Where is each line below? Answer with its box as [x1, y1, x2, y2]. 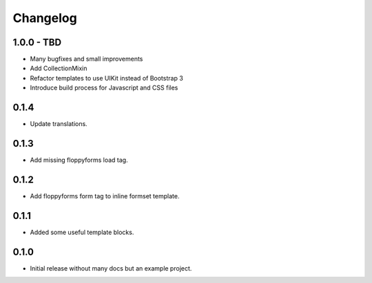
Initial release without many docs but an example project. [30, 264, 192, 272]
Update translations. [30, 120, 87, 128]
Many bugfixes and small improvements [30, 55, 143, 63]
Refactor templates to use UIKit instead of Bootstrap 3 [30, 74, 184, 82]
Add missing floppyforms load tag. [30, 156, 128, 165]
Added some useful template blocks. [30, 228, 134, 236]
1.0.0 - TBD [12, 36, 62, 48]
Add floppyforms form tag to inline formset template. [30, 191, 180, 200]
